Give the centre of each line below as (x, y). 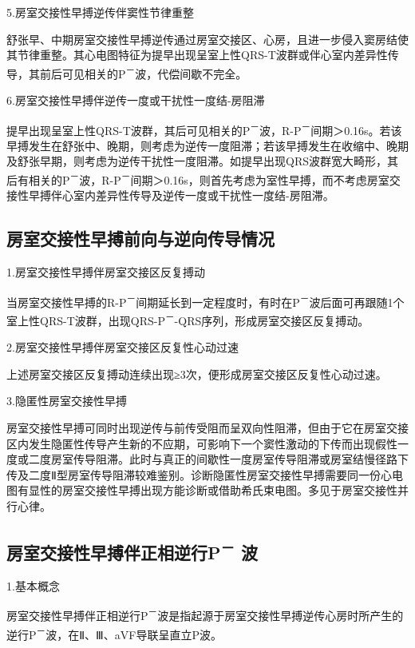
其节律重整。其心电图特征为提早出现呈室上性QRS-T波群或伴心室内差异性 (197, 55)
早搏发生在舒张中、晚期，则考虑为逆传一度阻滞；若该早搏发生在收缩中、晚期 (207, 145)
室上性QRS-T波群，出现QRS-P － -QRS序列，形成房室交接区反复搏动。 (188, 319)
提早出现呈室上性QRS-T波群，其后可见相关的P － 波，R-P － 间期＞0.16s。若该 (204, 129)
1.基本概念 (33, 585)
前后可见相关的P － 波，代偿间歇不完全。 (143, 72)
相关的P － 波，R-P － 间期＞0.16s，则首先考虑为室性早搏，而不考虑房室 (209, 179)
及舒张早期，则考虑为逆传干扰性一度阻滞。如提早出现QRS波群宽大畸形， (197, 161)
